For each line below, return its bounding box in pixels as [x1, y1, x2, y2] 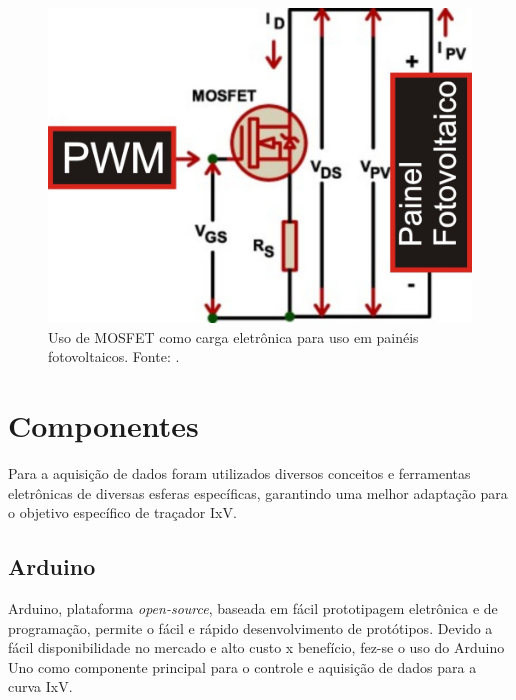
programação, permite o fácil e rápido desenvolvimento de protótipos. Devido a [8, 617, 493, 638]
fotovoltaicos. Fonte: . [48, 346, 180, 367]
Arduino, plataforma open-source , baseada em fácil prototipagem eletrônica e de [8, 597, 498, 618]
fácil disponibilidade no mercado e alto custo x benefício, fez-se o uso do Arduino [8, 637, 505, 658]
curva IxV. [8, 676, 73, 697]
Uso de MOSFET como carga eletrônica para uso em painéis [48, 326, 419, 347]
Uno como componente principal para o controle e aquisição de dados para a [8, 656, 477, 677]
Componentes [8, 404, 199, 445]
